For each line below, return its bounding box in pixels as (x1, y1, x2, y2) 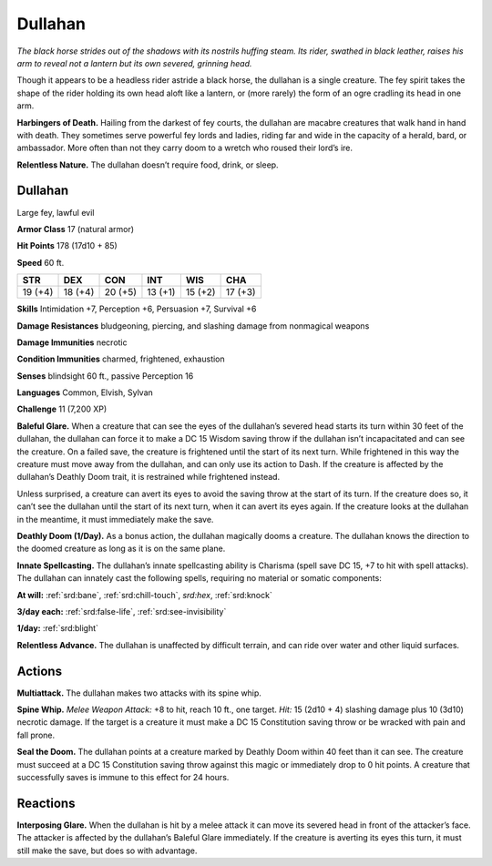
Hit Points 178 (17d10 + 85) (16, 240, 118, 251)
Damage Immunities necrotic (16, 337, 128, 348)
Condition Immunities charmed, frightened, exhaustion (16, 353, 225, 364)
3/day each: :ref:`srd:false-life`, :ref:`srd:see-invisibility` (16, 606, 227, 616)
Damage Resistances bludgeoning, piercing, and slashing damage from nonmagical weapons (16, 320, 370, 331)
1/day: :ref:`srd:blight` (16, 623, 99, 634)
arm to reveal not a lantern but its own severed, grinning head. (16, 57, 252, 68)
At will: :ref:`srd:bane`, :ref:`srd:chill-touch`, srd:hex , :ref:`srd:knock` (16, 589, 272, 600)
